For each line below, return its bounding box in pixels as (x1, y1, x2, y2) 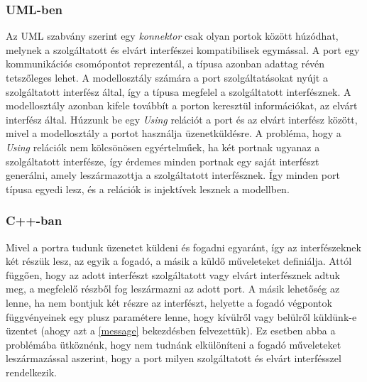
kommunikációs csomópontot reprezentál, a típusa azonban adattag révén (6, 56, 325, 71)
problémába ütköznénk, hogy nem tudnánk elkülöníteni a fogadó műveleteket (6, 337, 341, 351)
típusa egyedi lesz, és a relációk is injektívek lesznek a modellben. (6, 181, 290, 196)
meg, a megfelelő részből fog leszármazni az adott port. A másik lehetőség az (6, 281, 340, 296)
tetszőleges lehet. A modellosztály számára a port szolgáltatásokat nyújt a (6, 70, 328, 84)
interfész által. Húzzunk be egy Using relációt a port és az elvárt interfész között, (6, 111, 358, 126)
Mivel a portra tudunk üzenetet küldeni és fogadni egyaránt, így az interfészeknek (6, 239, 361, 254)
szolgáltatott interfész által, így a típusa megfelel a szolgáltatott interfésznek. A (6, 84, 351, 99)
